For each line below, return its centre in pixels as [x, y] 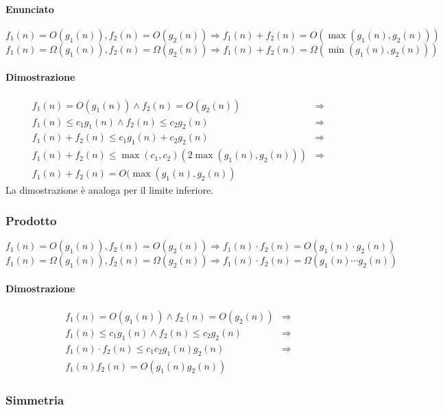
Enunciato [30, 9]
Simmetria [35, 399]
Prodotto [31, 220]
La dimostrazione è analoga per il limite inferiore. [109, 190]
